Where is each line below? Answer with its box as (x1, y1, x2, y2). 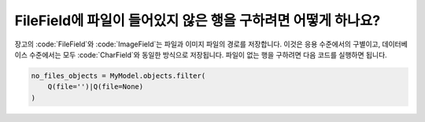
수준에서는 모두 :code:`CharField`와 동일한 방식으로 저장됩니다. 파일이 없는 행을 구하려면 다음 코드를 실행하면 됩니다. (28, 50, 387, 59)
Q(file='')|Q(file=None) (47, 83, 144, 91)
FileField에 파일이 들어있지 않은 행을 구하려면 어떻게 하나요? (14, 12, 381, 29)
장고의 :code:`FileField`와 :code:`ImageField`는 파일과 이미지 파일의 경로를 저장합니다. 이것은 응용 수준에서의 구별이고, (14, 39, 381, 49)
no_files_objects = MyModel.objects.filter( (31, 71, 206, 80)
